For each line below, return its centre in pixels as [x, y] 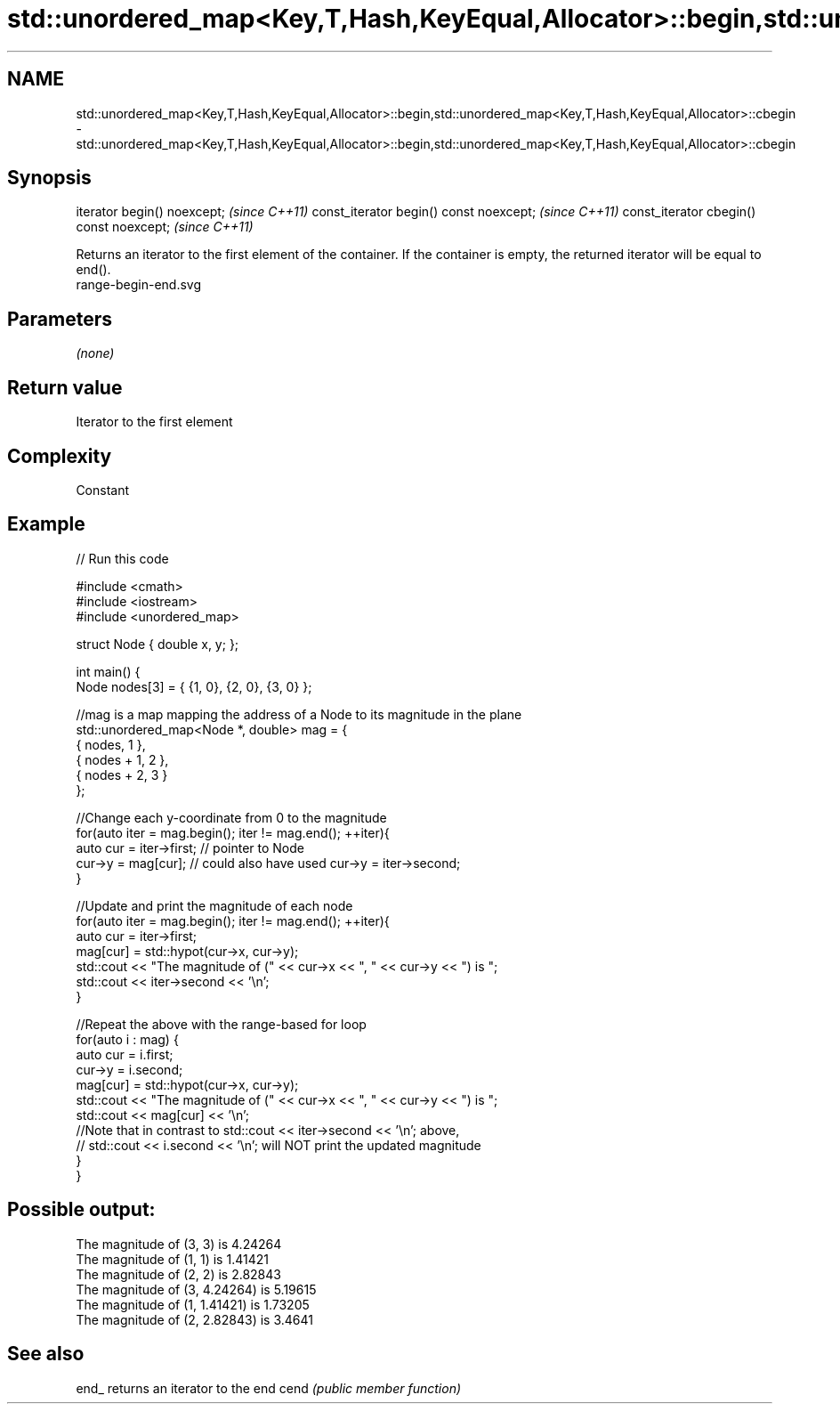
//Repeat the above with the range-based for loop [221, 1024]
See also [46, 1354]
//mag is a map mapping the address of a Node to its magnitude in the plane [299, 714]
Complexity [60, 456]
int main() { [108, 671]
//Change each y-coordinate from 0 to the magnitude [231, 817]
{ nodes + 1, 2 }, [122, 759]
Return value [65, 387]
